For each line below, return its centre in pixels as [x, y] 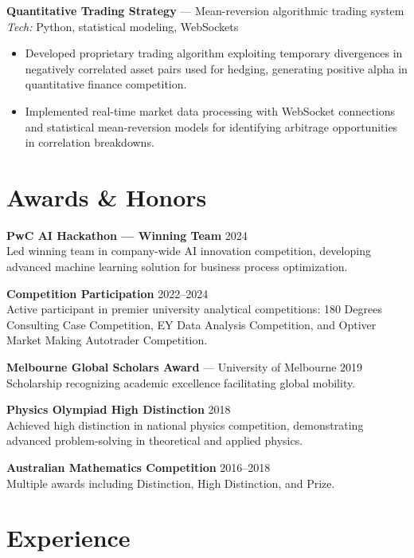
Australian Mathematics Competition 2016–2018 [139, 467]
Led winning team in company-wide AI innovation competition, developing [189, 251]
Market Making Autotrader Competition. [107, 340]
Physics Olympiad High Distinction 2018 [119, 409]
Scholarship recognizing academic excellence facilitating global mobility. [181, 382]
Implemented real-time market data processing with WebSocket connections [210, 110]
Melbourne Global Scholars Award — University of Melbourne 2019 [185, 367]
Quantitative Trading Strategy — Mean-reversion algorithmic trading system [205, 10]
